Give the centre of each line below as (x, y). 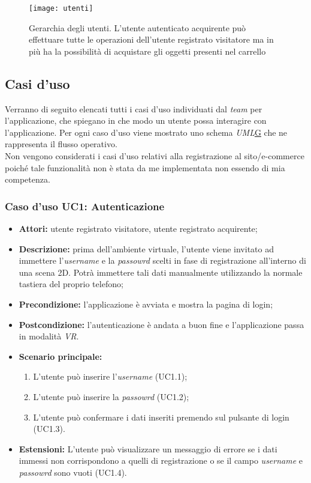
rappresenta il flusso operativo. (61, 144)
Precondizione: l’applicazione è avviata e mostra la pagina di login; (146, 304)
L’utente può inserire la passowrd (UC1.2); (111, 396)
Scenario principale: (61, 356)
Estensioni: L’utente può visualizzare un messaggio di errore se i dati (148, 448)
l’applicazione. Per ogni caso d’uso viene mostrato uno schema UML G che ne (146, 132)
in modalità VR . (49, 336)
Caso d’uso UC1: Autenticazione (85, 206)
